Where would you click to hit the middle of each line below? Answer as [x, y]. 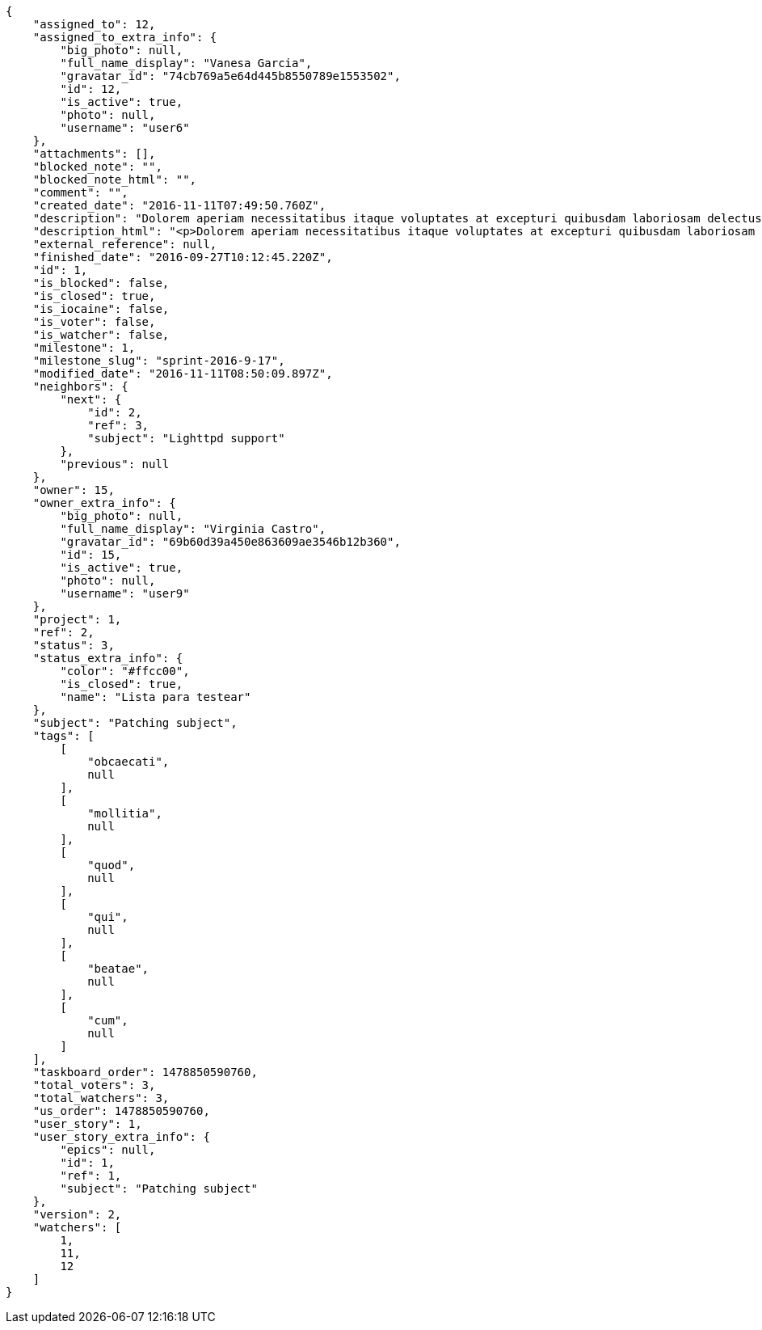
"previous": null [115, 464]
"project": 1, [77, 619]
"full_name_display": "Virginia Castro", [193, 529]
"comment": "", [80, 192]
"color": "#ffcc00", [125, 671]
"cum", [108, 1020]
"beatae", [118, 969]
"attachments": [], [94, 154]
